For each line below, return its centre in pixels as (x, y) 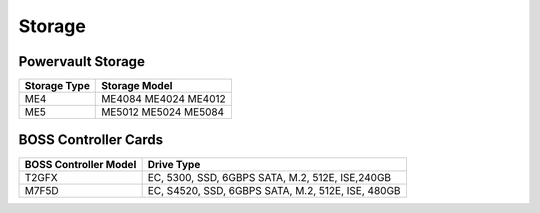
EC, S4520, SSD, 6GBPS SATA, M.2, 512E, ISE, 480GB (274, 190)
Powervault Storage (81, 61)
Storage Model (137, 86)
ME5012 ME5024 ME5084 (163, 112)
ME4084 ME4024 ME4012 (163, 99)
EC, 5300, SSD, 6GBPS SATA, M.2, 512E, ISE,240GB (269, 177)
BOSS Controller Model (80, 164)
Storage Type (57, 86)
